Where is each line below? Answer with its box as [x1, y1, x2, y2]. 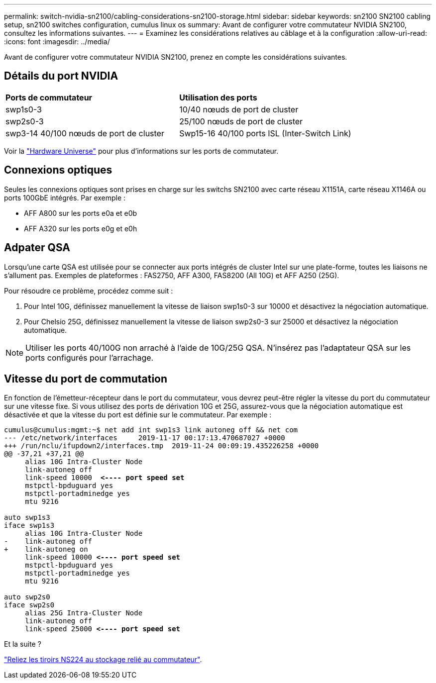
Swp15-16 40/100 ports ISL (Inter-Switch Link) [179, 128, 351, 138]
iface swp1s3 [4, 521, 55, 530]
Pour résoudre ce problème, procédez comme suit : [4, 286, 173, 295]
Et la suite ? [4, 640, 41, 649]
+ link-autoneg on [4, 545, 88, 554]
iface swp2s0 [4, 601, 55, 609]
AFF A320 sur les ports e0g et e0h [24, 224, 137, 233]
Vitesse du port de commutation [4, 372, 168, 385]
